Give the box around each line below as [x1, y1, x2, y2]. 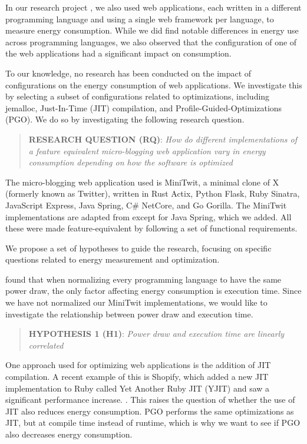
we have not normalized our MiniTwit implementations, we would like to [5, 296, 268, 309]
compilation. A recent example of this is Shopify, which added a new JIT [5, 370, 269, 383]
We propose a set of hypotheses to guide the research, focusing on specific [5, 241, 272, 254]
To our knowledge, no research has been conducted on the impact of [5, 67, 252, 79]
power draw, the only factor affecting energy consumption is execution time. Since [5, 284, 302, 297]
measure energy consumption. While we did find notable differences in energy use [5, 24, 299, 37]
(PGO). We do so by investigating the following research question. [5, 113, 245, 125]
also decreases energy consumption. [5, 428, 133, 440]
